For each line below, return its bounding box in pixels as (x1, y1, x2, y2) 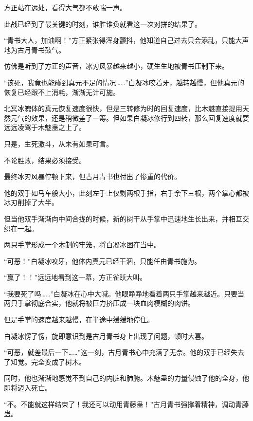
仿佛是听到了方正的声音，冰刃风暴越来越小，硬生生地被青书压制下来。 (4, 61, 229, 71)
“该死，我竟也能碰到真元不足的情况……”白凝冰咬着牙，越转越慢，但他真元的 (4, 77, 244, 87)
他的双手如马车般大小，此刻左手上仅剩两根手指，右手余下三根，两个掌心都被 (4, 187, 249, 198)
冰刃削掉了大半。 (4, 197, 58, 207)
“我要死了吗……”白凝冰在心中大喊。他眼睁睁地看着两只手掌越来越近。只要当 (4, 288, 244, 298)
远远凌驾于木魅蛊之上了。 (4, 122, 86, 132)
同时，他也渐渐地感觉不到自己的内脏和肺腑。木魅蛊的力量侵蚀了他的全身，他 (4, 373, 249, 383)
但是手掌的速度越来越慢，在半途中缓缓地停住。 (4, 314, 154, 325)
